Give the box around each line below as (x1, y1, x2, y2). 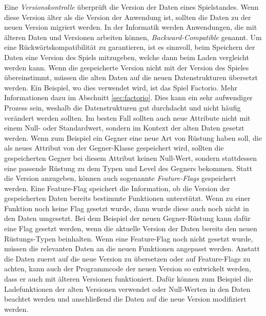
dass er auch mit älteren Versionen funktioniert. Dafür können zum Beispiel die (4, 273, 253, 284)
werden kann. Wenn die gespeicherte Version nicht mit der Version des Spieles (4, 62, 249, 72)
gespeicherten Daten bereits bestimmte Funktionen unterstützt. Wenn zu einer (4, 193, 251, 203)
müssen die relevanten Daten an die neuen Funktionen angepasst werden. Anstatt (4, 243, 260, 254)
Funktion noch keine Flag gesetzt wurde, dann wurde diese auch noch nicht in (4, 202, 249, 213)
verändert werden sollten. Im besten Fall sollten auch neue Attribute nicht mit (4, 112, 251, 123)
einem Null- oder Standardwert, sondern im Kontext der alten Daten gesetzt (4, 122, 244, 133)
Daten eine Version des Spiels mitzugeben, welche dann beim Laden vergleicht (4, 51, 249, 62)
